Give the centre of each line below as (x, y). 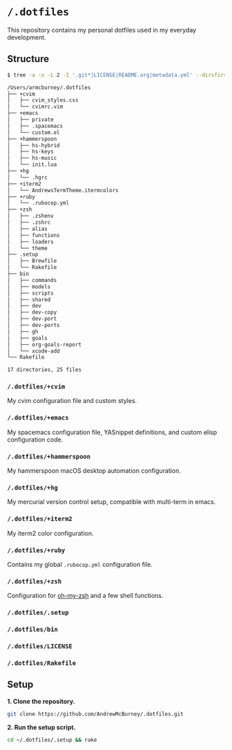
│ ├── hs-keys (30, 152)
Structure (28, 59)
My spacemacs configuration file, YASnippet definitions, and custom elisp (112, 432)
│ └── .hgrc (28, 177)
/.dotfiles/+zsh (35, 581)
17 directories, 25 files (44, 370)
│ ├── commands (32, 280)
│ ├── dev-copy (32, 312)
